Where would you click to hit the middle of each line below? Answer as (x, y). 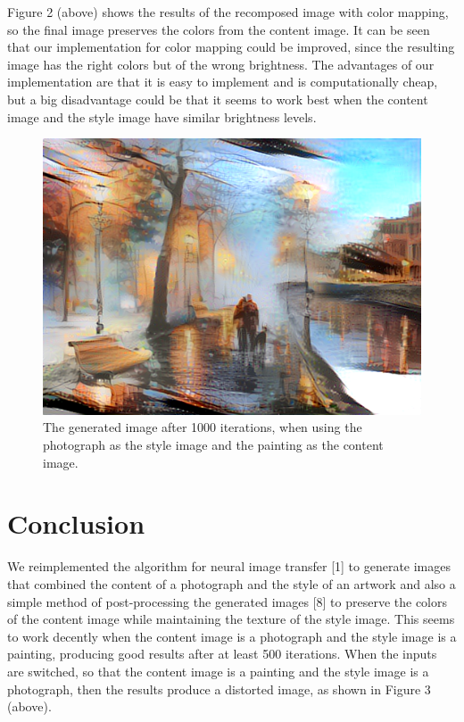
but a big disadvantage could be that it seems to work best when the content (218, 99)
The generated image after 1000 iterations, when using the (203, 427)
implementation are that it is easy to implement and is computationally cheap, (223, 82)
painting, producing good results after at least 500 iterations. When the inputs (222, 654)
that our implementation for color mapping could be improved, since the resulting (231, 47)
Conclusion (76, 523)
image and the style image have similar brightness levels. (162, 116)
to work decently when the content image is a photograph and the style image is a (232, 636)
